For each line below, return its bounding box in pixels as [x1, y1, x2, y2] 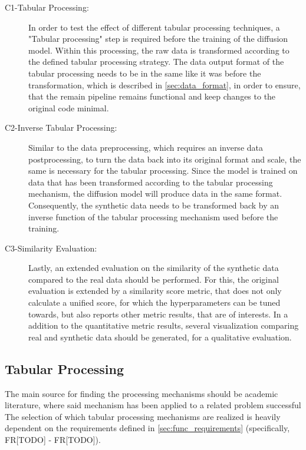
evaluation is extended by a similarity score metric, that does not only [28, 284, 282, 297]
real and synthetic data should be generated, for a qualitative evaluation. [28, 330, 292, 343]
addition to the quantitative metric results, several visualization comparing [28, 319, 299, 332]
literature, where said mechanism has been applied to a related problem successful [5, 399, 301, 411]
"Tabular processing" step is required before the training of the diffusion [28, 32, 288, 45]
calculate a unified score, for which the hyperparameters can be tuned [28, 296, 281, 309]
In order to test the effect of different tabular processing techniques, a [28, 21, 280, 33]
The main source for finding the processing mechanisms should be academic [5, 387, 278, 399]
